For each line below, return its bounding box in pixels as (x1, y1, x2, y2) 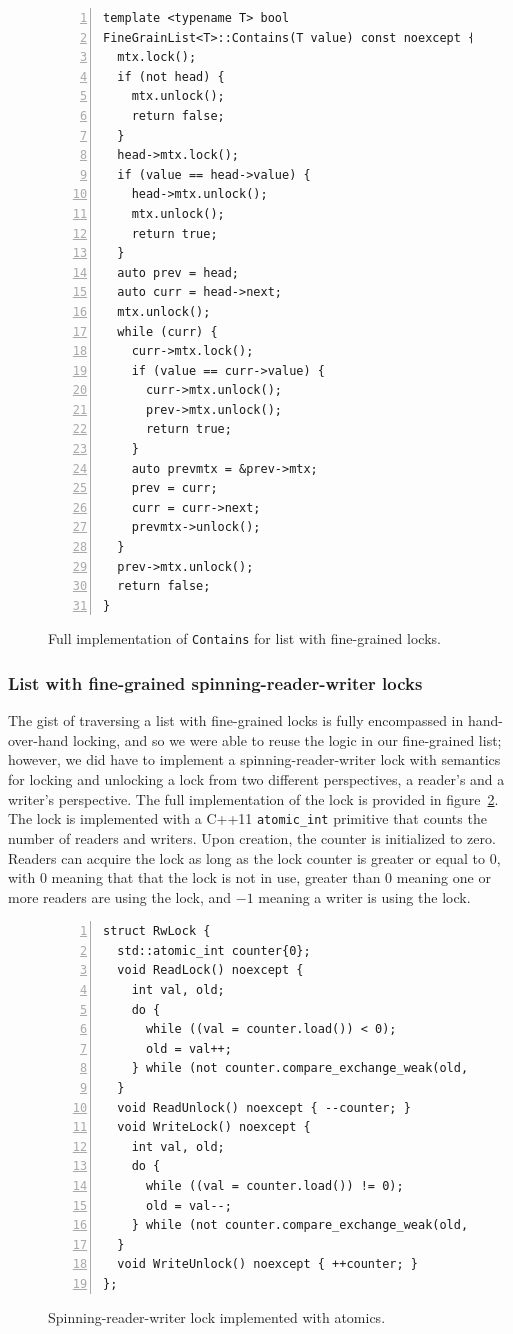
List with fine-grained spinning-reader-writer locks (8, 670, 423, 695)
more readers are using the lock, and (8, 886, 232, 907)
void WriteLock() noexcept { (117, 1120, 311, 1135)
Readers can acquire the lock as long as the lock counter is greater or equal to (8, 847, 486, 868)
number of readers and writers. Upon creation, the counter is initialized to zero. (8, 827, 496, 848)
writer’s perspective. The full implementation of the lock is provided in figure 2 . (8, 788, 499, 809)
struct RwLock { (103, 924, 211, 939)
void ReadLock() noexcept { (117, 963, 304, 978)
